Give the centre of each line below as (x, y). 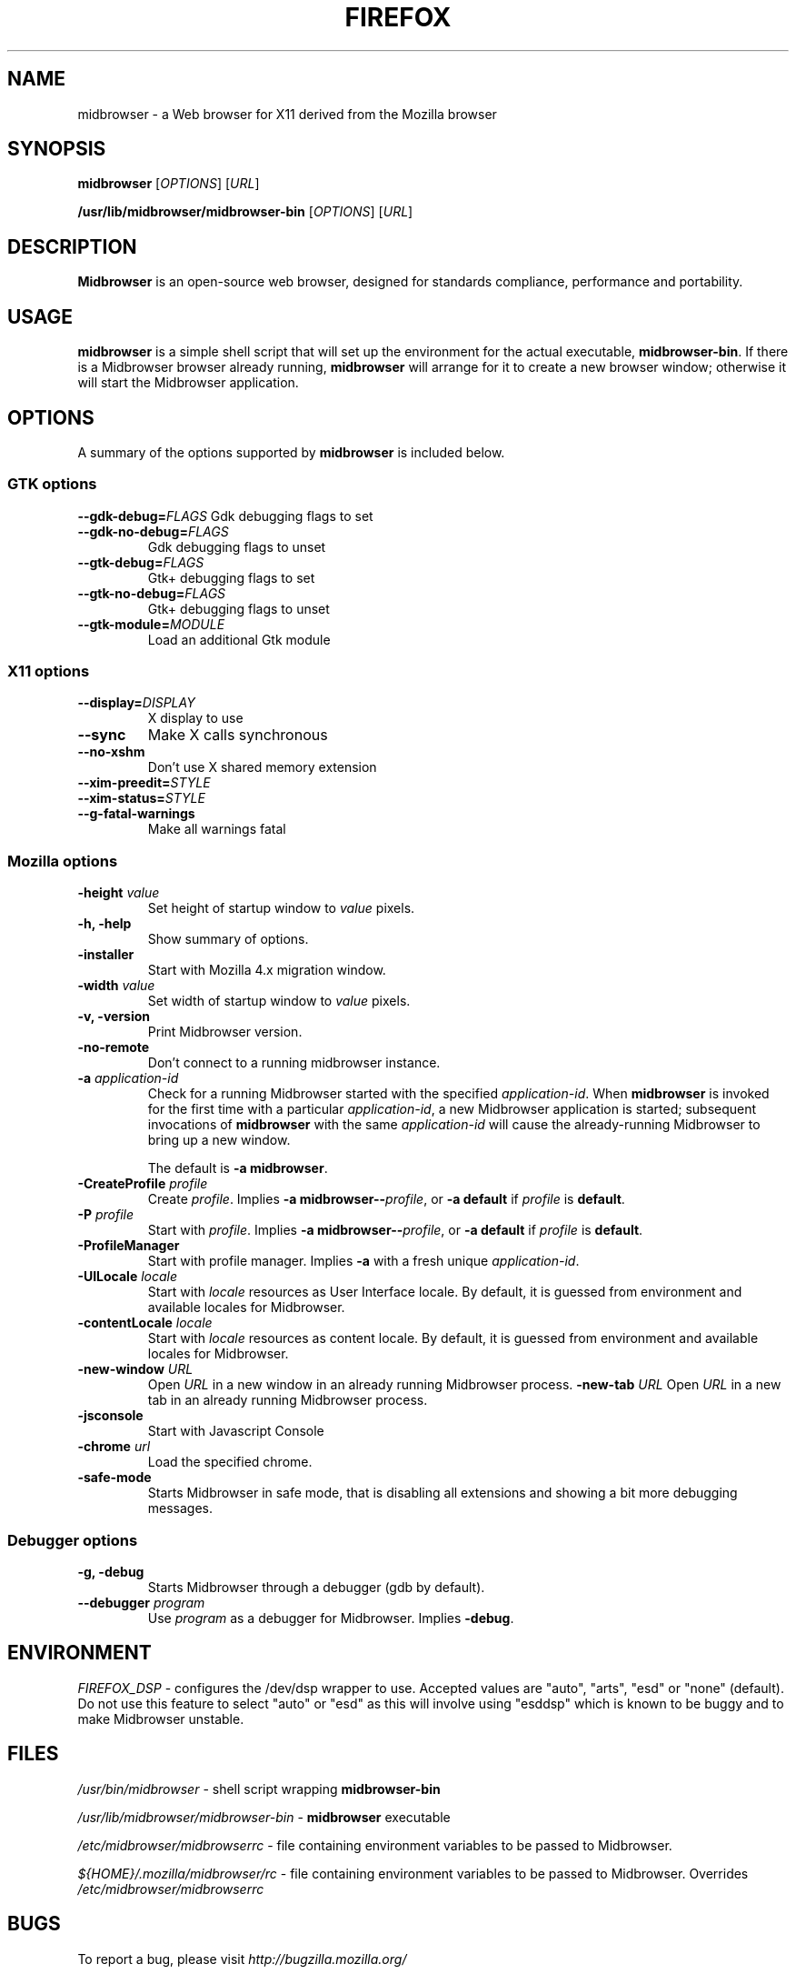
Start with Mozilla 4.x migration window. (267, 970)
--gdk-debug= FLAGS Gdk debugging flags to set (225, 516)
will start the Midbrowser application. (188, 383)
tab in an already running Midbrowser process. (288, 1400)
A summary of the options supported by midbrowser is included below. (291, 452)
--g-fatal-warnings (136, 814)
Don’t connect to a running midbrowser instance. (294, 1063)
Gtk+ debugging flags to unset (239, 608)
